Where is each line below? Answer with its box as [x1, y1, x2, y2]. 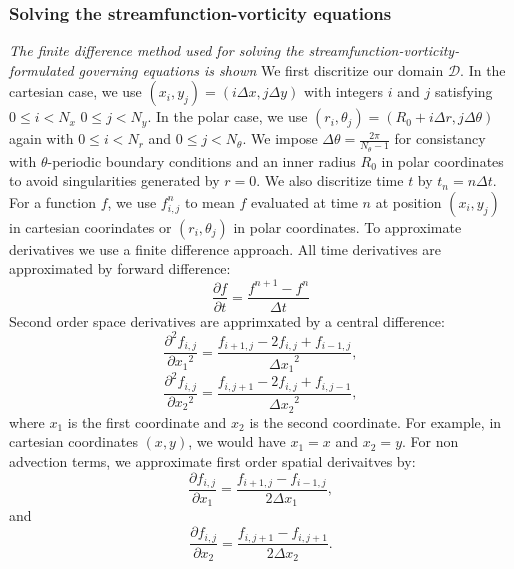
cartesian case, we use [9, 81, 142, 102]
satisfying [434, 81, 493, 102]
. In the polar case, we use [147, 106, 308, 127]
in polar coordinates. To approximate [233, 216, 462, 237]
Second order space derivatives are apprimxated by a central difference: [9, 310, 445, 331]
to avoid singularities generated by [9, 170, 220, 191]
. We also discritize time [256, 170, 404, 191]
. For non [402, 431, 459, 452]
